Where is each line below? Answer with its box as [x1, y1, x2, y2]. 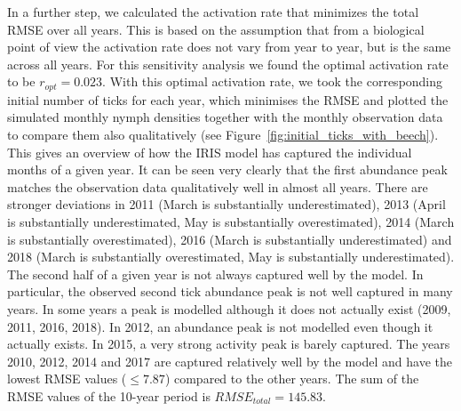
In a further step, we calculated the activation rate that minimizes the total [7, 3, 419, 20]
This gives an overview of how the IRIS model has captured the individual [7, 142, 412, 161]
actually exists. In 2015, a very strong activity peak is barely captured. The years [7, 334, 450, 353]
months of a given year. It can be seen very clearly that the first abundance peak [7, 160, 448, 179]
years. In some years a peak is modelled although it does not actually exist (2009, [7, 299, 451, 318]
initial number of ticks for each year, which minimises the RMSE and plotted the [7, 90, 449, 109]
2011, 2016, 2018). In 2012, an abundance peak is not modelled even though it [7, 317, 433, 335]
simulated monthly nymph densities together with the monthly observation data [7, 108, 443, 126]
